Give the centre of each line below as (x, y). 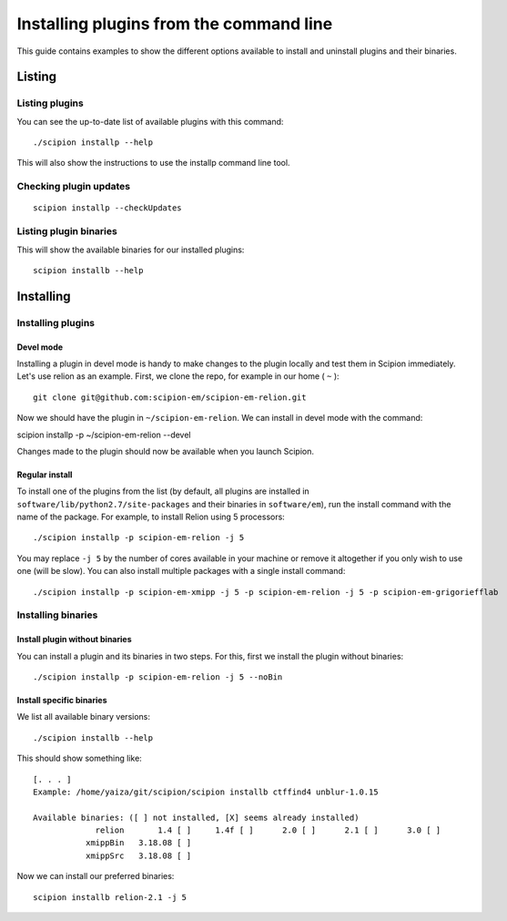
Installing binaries (57, 615)
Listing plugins (50, 103)
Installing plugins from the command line (175, 24)
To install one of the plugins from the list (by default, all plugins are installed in (163, 491)
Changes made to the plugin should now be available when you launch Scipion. (165, 451)
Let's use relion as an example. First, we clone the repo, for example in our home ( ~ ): (178, 376)
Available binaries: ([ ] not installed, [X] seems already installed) (196, 817)
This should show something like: (80, 758)
